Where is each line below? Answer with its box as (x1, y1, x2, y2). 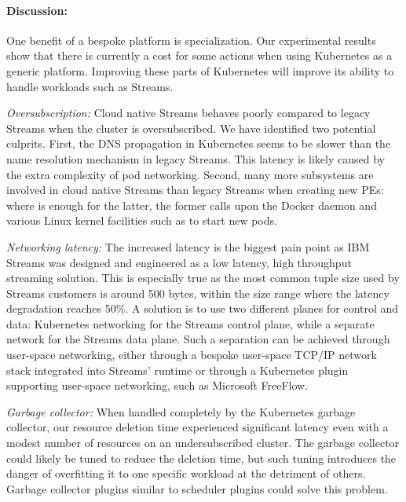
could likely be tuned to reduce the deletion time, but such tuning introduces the (6, 449, 397, 466)
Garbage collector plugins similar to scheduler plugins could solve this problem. (6, 480, 388, 497)
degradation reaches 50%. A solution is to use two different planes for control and (6, 300, 399, 317)
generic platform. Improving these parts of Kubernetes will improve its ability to (6, 62, 394, 79)
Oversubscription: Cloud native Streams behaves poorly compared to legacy (6, 104, 371, 121)
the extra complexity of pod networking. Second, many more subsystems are (6, 166, 374, 182)
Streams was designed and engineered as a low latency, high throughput (6, 254, 352, 270)
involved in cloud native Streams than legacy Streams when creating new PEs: (6, 181, 384, 198)
